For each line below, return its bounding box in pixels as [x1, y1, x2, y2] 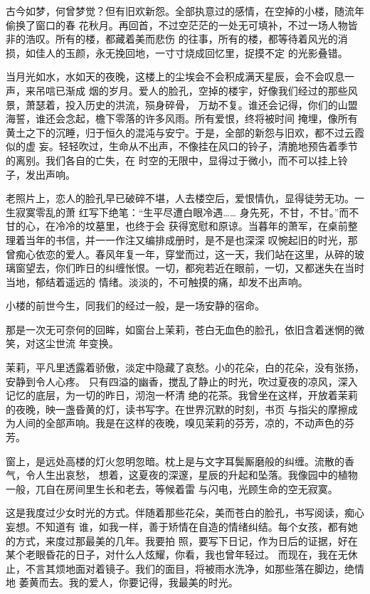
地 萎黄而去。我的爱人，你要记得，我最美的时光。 [6, 575, 238, 590]
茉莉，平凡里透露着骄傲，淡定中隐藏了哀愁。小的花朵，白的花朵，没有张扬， [6, 360, 364, 375]
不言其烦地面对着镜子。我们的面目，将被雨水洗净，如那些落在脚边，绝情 [25, 561, 364, 576]
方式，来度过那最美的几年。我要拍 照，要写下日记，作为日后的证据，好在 [15, 533, 358, 548]
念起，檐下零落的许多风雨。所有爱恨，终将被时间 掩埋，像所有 [65, 111, 358, 126]
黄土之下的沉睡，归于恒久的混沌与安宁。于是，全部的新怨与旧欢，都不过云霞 [6, 124, 364, 139]
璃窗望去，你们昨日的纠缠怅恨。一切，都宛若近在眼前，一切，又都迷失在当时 [6, 260, 364, 275]
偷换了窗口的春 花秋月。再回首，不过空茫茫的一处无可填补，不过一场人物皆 [6, 17, 358, 32]
